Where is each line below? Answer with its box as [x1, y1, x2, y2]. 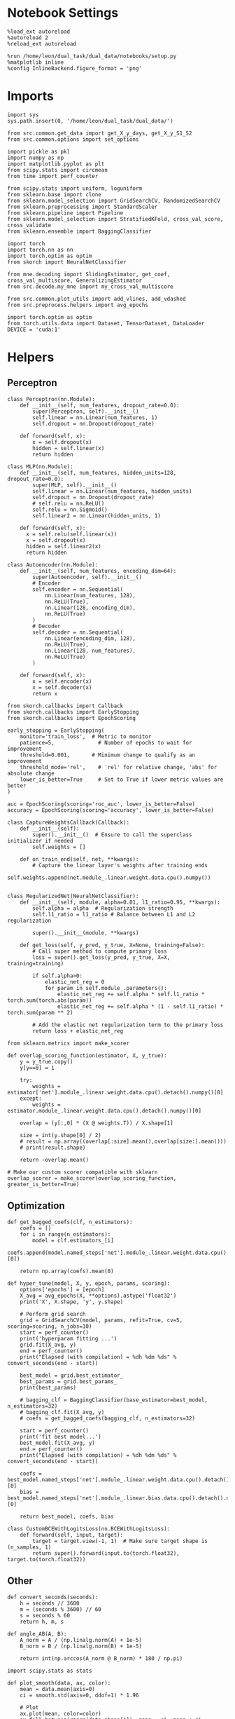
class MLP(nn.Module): [7, 463, 73, 470]
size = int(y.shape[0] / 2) [20, 1132, 101, 1139]
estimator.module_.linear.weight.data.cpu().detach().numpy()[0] [7, 1107, 201, 1114]
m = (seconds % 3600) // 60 [20, 1605, 101, 1613]
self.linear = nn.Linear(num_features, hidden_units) [32, 487, 192, 495]
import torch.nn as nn [7, 246, 73, 253]
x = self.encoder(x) [32, 678, 92, 685]
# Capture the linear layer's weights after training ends [32, 862, 208, 869]
